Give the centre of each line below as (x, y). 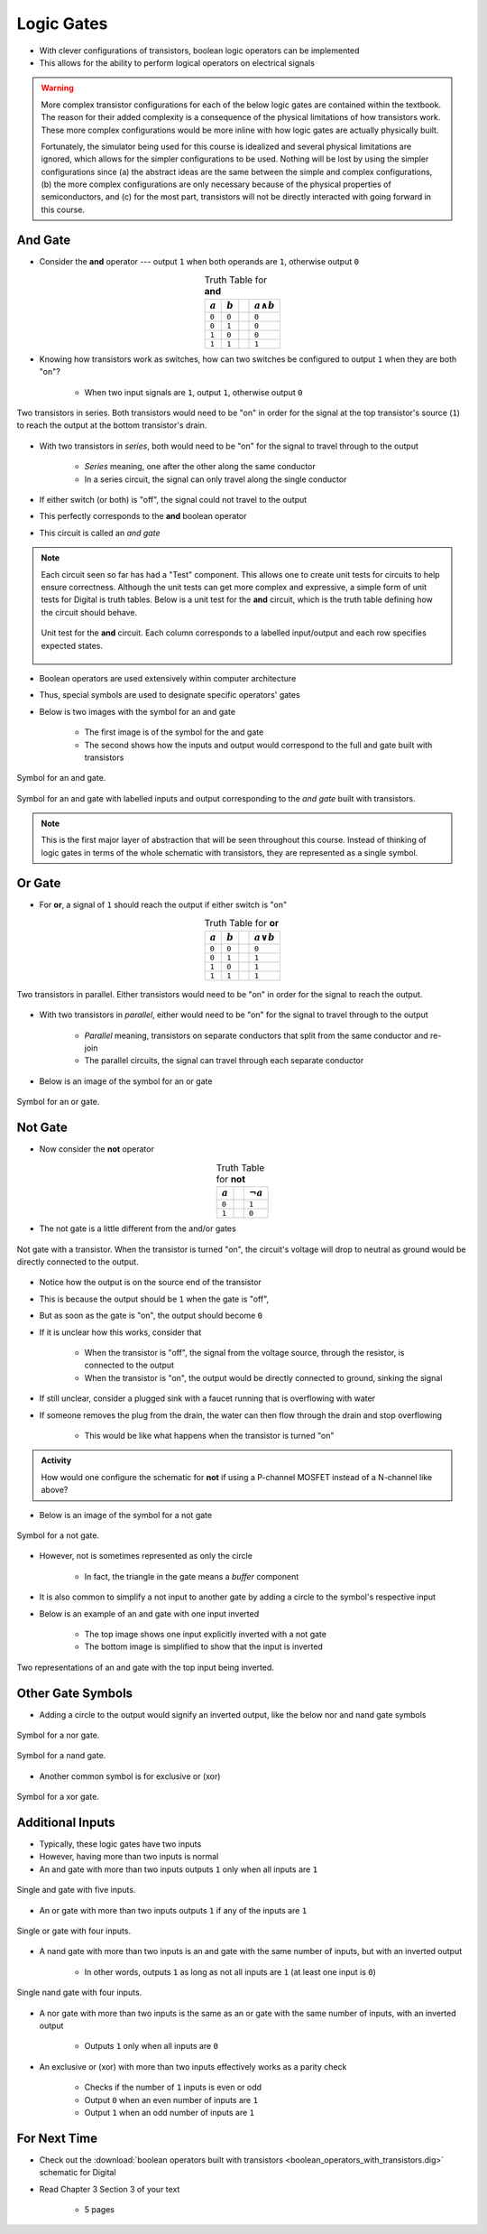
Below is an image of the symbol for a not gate (125, 1515)
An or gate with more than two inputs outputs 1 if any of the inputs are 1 (173, 1910)
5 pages (99, 2210)
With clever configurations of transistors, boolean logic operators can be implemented (199, 51)
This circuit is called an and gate (100, 533)
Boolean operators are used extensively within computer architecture (168, 678)
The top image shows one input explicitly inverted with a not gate (205, 1634)
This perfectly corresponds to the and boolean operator (143, 516)
